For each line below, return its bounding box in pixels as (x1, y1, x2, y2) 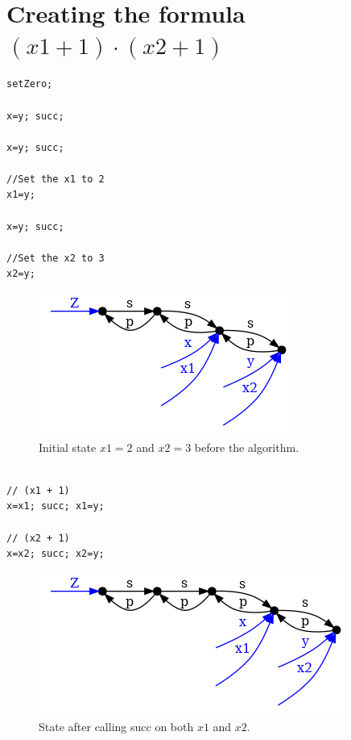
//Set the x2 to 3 (6, 252, 105, 264)
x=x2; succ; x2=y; (6, 548, 105, 560)
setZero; (6, 78, 53, 90)
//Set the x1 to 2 (6, 173, 105, 185)
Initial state (39, 438, 97, 455)
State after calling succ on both (39, 718, 194, 735)
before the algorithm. (194, 438, 299, 455)
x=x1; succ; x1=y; (6, 500, 105, 512)
